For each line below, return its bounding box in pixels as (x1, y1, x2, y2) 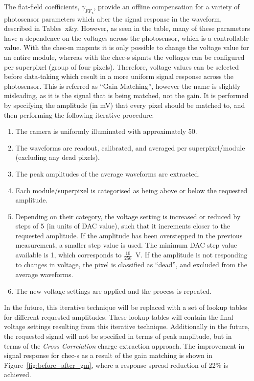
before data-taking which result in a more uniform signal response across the (4, 71, 233, 81)
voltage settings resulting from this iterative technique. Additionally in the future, (4, 321, 250, 331)
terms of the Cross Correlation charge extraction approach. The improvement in (4, 340, 245, 351)
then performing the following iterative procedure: (4, 109, 154, 120)
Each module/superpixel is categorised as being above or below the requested (15, 185, 248, 195)
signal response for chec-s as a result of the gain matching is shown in (4, 350, 213, 360)
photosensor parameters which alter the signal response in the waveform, (4, 13, 222, 24)
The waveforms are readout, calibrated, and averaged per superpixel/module (15, 142, 245, 152)
